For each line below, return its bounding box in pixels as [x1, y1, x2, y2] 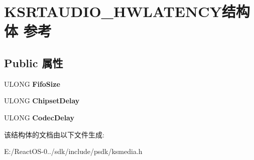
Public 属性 [4, 55, 63, 70]
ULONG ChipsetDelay [4, 95, 80, 106]
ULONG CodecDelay [4, 112, 74, 122]
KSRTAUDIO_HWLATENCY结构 [4, 1, 250, 22]
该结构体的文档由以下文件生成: [4, 129, 104, 139]
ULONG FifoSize [4, 78, 60, 89]
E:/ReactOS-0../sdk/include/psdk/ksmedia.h [4, 146, 143, 156]
